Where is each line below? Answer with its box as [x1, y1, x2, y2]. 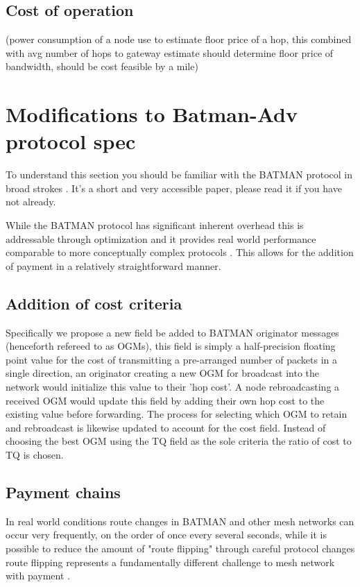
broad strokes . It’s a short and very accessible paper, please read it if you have [6, 180, 342, 195]
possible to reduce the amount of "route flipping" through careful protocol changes [6, 541, 355, 555]
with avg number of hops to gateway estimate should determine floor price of [6, 45, 334, 60]
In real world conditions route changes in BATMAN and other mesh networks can [6, 513, 354, 528]
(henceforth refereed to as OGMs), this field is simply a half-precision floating [6, 339, 336, 353]
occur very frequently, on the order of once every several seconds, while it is [6, 527, 327, 542]
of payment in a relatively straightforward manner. [6, 258, 221, 273]
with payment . [6, 568, 70, 583]
